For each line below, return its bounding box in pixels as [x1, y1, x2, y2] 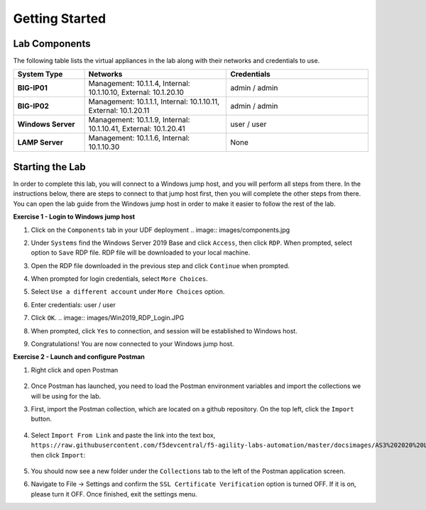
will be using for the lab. [31, 392, 102, 400]
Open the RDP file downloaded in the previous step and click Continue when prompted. [31, 261, 290, 270]
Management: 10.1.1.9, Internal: [88, 115, 190, 125]
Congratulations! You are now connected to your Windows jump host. [31, 340, 234, 348]
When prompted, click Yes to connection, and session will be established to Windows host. [31, 326, 297, 335]
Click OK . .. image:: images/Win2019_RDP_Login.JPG [31, 314, 185, 322]
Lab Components [13, 38, 91, 50]
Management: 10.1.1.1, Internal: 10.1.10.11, [88, 96, 220, 106]
